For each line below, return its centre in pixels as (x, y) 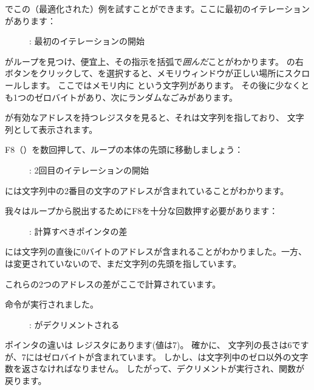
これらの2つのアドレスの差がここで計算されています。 (113, 284)
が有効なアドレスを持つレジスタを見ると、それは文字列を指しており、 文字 (155, 117)
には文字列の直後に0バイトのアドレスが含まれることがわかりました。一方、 (156, 251)
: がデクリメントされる (74, 324)
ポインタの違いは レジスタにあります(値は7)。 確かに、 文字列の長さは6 (148, 345)
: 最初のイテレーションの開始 (87, 41)
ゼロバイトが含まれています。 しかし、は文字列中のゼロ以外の (167, 356)
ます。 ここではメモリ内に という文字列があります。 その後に (153, 85)
